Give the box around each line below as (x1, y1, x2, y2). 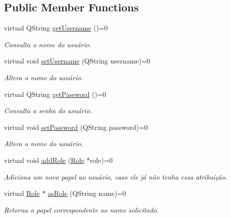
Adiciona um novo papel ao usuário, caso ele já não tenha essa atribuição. (4, 171, 228, 182)
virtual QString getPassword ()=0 (4, 89, 106, 99)
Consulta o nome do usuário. (4, 39, 91, 49)
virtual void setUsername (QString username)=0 (4, 56, 150, 66)
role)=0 (90, 155, 113, 165)
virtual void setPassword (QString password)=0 (4, 122, 148, 132)
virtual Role (4, 188, 40, 198)
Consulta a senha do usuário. (4, 105, 92, 116)
